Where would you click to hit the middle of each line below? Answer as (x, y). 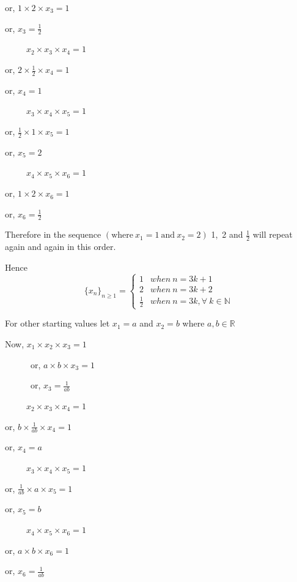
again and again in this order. (61, 247)
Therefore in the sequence (53, 234)
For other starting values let (57, 323)
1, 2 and (227, 234)
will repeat (273, 234)
